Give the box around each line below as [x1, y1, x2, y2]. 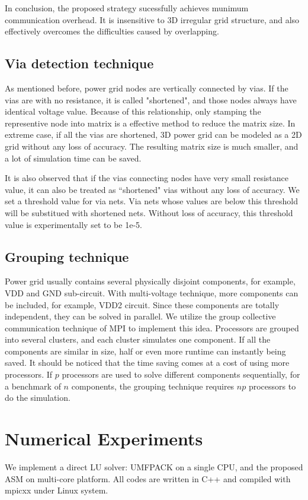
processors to [248, 379, 296, 392]
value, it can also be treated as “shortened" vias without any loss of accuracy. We [5, 183, 300, 195]
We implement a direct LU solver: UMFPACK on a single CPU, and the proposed [5, 460, 303, 473]
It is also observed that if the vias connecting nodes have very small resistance [5, 172, 289, 184]
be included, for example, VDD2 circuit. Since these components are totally [5, 298, 280, 311]
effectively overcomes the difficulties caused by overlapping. [5, 25, 219, 37]
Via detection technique [5, 54, 154, 72]
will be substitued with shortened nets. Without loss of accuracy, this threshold [5, 206, 293, 219]
